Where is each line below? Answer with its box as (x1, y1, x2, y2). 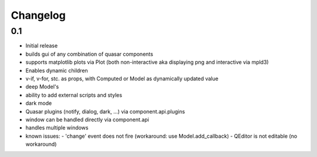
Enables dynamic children (25, 67, 88, 74)
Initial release (25, 42, 58, 49)
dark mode (25, 100, 52, 107)
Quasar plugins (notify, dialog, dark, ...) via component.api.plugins (25, 108, 185, 115)
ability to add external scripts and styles (25, 91, 123, 98)
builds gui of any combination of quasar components (25, 50, 154, 57)
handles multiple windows (25, 124, 89, 131)
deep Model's (25, 83, 59, 90)
